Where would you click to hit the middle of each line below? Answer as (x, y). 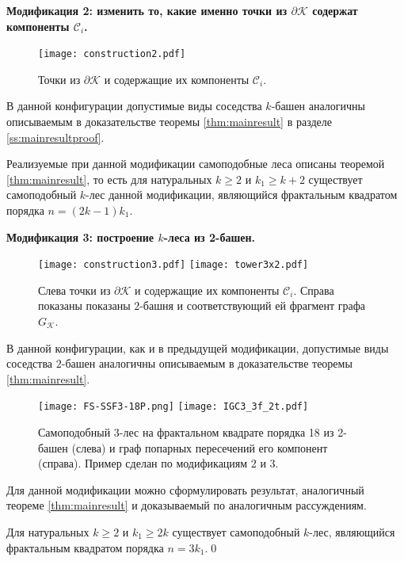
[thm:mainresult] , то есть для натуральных (109, 179)
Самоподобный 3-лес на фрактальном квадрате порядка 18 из (186, 432)
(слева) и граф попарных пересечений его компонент (200, 447)
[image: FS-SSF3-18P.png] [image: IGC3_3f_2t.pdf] (173, 407)
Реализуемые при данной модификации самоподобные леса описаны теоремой (196, 164)
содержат (335, 10)
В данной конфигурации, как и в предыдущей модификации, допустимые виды (198, 347)
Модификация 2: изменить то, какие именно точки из (147, 10)
